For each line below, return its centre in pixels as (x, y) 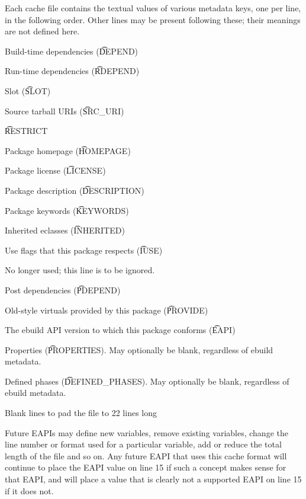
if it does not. (29, 490)
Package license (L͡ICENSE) (55, 170)
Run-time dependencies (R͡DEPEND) (72, 71)
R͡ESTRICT (26, 131)
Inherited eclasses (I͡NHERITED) (65, 230)
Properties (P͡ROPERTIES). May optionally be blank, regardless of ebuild (139, 349)
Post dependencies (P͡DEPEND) (63, 290)
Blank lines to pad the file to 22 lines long (81, 413)
